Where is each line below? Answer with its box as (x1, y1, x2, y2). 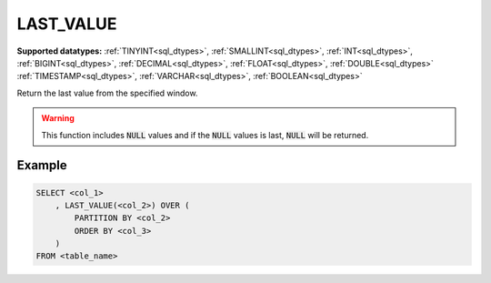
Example (16, 157, 67, 173)
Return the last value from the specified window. (16, 87, 198, 98)
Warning (41, 113, 75, 124)
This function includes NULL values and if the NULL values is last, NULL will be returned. (41, 129, 369, 140)
